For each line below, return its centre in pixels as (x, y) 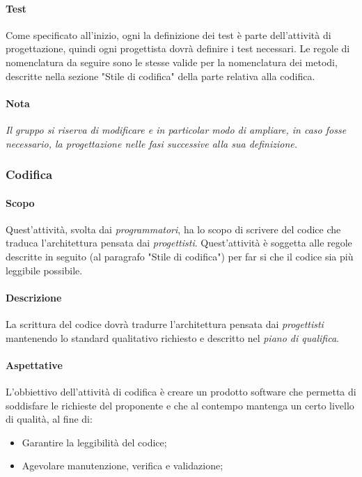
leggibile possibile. (44, 270)
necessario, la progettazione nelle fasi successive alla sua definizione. (152, 143)
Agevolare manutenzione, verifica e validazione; (123, 466)
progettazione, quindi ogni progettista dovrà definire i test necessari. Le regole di (178, 48)
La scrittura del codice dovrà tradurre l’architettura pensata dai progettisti (165, 323)
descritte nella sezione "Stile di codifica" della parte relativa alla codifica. (160, 76)
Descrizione (34, 297)
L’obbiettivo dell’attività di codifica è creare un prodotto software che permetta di (181, 391)
